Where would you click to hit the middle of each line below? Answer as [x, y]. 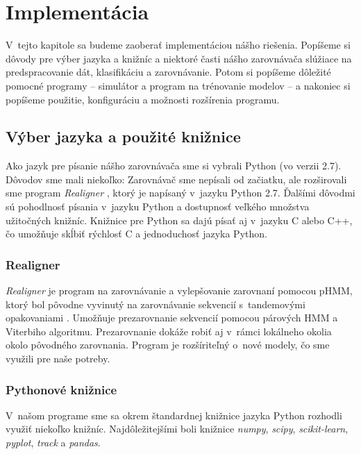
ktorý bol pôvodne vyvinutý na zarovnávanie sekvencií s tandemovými [156, 304]
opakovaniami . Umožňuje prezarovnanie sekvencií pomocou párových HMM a [172, 318]
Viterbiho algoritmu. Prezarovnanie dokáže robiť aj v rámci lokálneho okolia [169, 331]
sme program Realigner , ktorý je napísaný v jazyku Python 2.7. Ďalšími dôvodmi [180, 193]
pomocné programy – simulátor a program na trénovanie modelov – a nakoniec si [178, 85]
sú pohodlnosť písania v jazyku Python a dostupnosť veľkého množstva [158, 207]
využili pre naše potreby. [58, 359]
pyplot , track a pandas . [53, 443]
